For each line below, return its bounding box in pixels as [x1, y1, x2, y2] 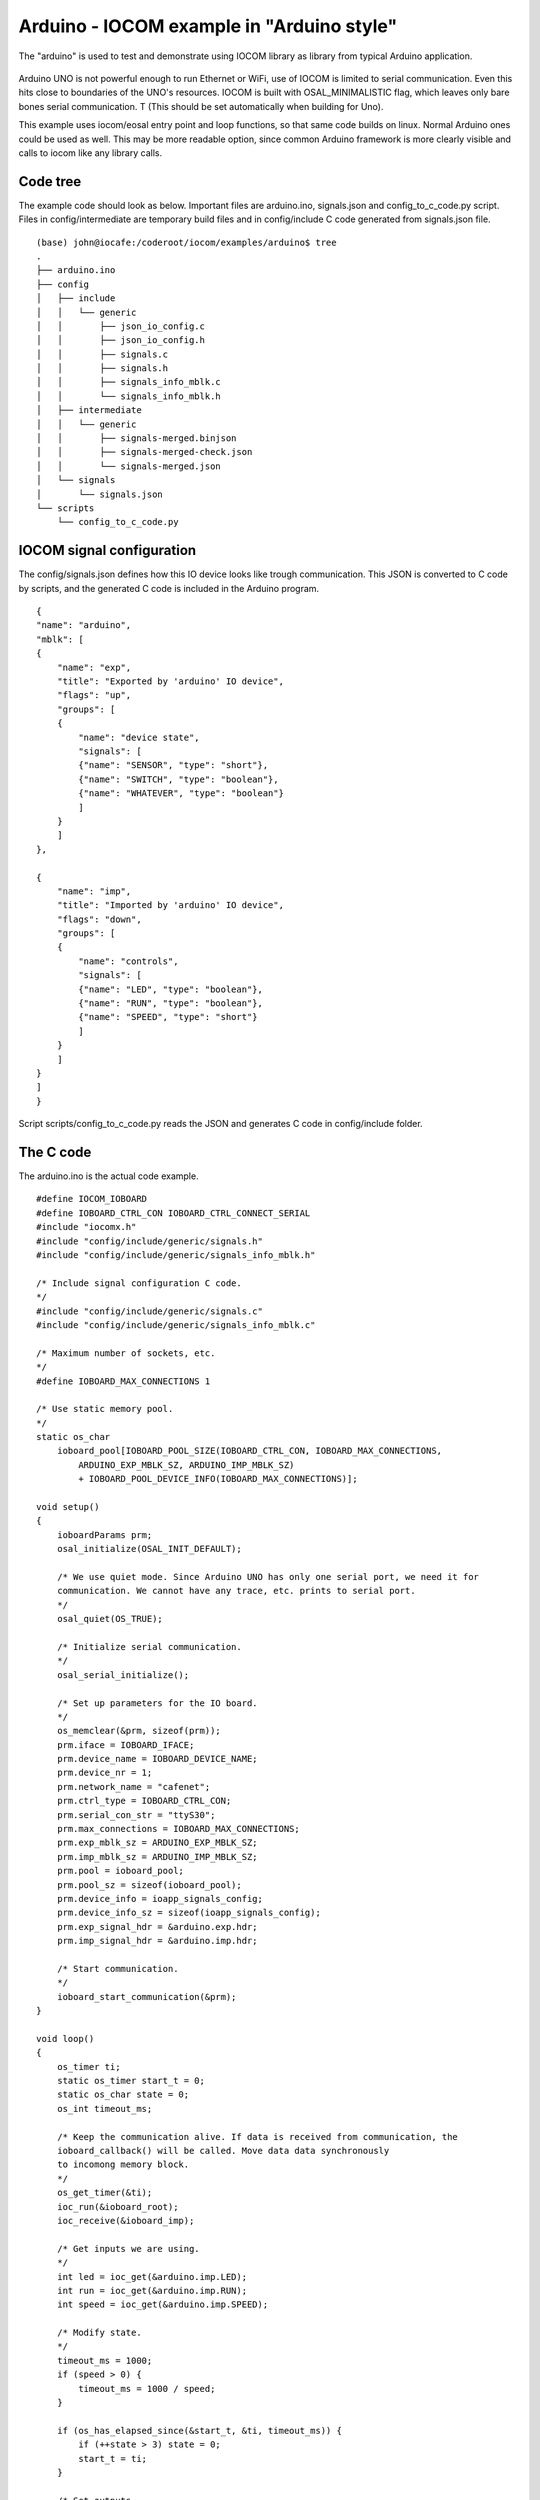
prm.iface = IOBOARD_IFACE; [56, 1739, 195, 1750]
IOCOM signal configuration [18, 542, 197, 559]
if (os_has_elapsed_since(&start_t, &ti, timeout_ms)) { [56, 2425, 342, 2436]
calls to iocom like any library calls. [18, 146, 163, 159]
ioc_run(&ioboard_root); [56, 2201, 179, 2212]
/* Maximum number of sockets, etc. [36, 1347, 216, 1359]
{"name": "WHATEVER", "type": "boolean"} [78, 788, 285, 799]
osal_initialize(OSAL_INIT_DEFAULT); [56, 1543, 242, 1555]
